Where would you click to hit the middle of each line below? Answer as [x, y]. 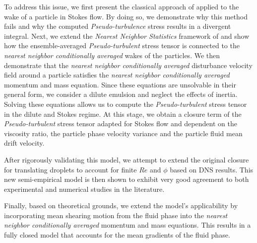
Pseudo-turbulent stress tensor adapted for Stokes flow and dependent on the [121, 123]
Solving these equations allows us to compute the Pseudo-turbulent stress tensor [126, 104]
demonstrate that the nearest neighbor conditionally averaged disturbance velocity [128, 65]
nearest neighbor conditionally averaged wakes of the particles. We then [112, 55]
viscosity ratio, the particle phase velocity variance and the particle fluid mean [123, 133]
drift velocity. [24, 143]
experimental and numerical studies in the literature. [84, 189]
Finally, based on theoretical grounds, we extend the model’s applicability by [121, 205]
